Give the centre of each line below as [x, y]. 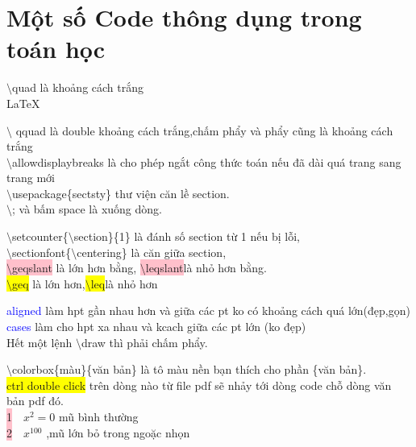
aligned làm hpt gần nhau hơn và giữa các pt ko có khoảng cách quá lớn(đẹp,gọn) [208, 310]
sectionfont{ [42, 252]
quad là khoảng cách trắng [78, 87]
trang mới [31, 178]
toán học [56, 49]
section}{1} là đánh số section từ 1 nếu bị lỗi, [187, 236]
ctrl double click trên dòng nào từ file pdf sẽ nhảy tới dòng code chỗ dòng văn [199, 385]
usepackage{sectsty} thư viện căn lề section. [121, 193]
